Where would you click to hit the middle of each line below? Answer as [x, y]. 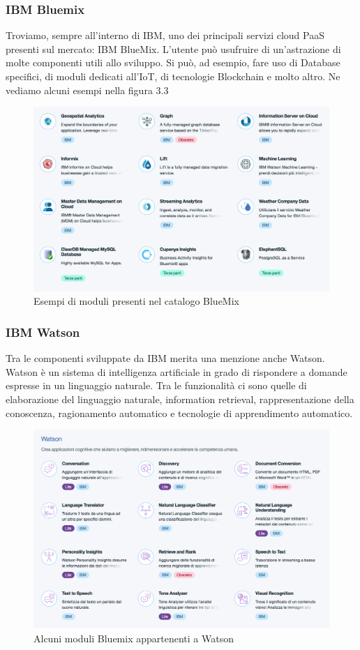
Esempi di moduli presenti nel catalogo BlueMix [136, 301]
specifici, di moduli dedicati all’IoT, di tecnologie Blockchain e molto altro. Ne [173, 76]
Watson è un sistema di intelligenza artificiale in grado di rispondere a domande [177, 371]
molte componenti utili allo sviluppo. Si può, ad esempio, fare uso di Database [173, 62]
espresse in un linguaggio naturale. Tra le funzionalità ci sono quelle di [156, 385]
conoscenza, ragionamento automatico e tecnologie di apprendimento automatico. [179, 413]
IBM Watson [43, 332]
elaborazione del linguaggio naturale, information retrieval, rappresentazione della [180, 399]
